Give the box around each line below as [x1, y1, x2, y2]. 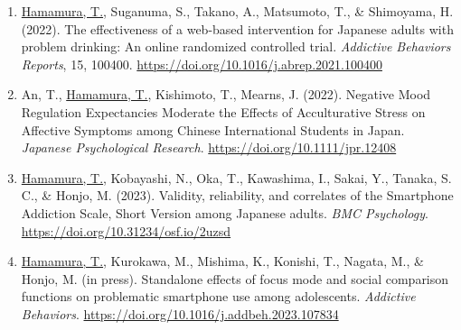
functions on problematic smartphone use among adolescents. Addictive [21, 287, 416, 306]
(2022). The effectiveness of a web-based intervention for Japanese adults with [21, 19, 454, 38]
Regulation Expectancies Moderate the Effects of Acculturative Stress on [21, 102, 426, 121]
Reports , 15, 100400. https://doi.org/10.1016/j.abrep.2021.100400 [21, 54, 382, 73]
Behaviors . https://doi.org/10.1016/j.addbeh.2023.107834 [21, 304, 339, 323]
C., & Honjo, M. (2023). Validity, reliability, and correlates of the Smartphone [21, 186, 454, 205]
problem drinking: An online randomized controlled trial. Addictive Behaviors [21, 37, 451, 56]
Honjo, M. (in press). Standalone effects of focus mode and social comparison [21, 269, 449, 288]
